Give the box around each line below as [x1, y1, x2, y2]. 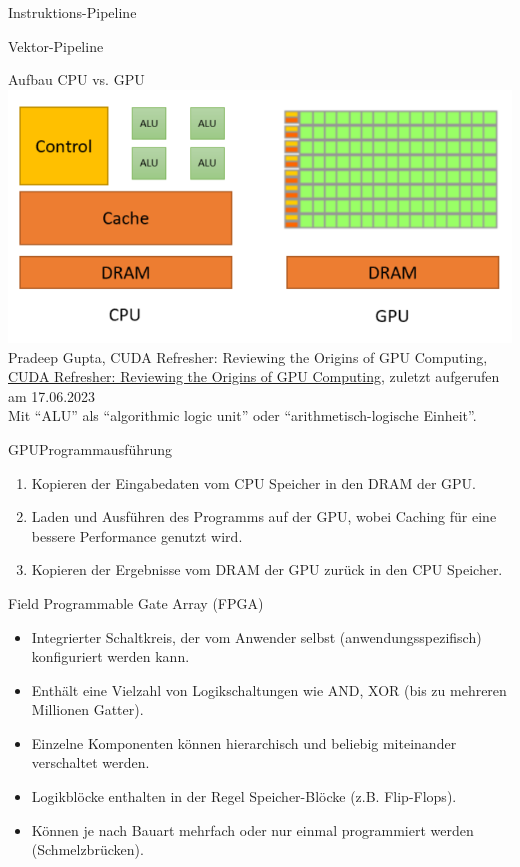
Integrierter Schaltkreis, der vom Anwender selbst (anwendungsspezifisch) [31, 626, 482, 647]
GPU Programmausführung [8, 438, 173, 459]
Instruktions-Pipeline [8, 2, 137, 22]
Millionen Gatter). [31, 699, 144, 720]
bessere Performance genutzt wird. [31, 525, 243, 546]
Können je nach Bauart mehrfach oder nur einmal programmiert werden [31, 819, 474, 840]
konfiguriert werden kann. [31, 646, 190, 667]
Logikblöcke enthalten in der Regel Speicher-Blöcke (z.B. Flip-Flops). [31, 786, 457, 807]
